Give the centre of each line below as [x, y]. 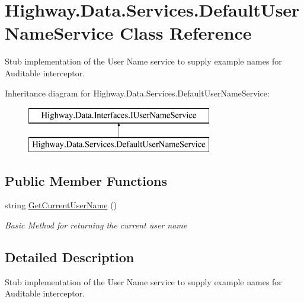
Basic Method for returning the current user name [96, 225]
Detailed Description [70, 257]
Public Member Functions [86, 180]
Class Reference [186, 33]
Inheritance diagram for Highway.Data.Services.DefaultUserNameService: [137, 93]
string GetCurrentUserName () [61, 205]
